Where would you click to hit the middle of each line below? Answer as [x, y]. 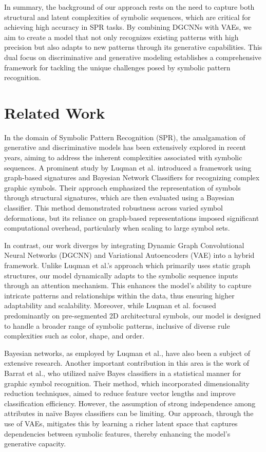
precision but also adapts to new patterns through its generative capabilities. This [133, 47]
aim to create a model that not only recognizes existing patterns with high [121, 37]
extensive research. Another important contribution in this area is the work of [127, 363]
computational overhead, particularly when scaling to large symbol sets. [117, 228]
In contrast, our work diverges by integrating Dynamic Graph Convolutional [124, 245]
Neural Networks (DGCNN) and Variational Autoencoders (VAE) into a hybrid [129, 255]
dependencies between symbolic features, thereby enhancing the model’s [117, 433]
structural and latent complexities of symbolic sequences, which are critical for [128, 17]
